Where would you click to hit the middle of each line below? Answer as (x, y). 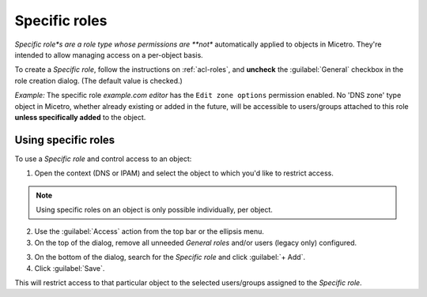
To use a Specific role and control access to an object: (103, 159)
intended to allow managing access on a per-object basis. (109, 55)
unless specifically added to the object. (80, 117)
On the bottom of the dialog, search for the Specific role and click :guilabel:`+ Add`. (170, 258)
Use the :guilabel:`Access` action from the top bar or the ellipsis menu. (149, 231)
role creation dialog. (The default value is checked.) (99, 81)
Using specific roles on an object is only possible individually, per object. (154, 209)
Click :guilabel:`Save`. (70, 268)
